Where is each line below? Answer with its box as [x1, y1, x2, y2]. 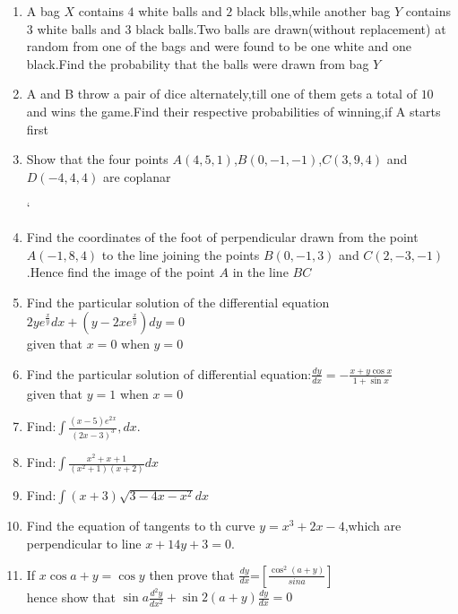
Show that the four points [26, 150, 169, 169]
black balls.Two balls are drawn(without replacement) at [135, 19, 446, 38]
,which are [344, 516, 402, 535]
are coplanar [102, 167, 171, 186]
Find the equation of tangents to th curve [26, 516, 255, 535]
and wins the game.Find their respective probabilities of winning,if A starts [26, 101, 441, 120]
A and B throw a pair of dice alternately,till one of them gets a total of [26, 84, 417, 103]
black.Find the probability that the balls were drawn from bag [26, 54, 369, 73]
